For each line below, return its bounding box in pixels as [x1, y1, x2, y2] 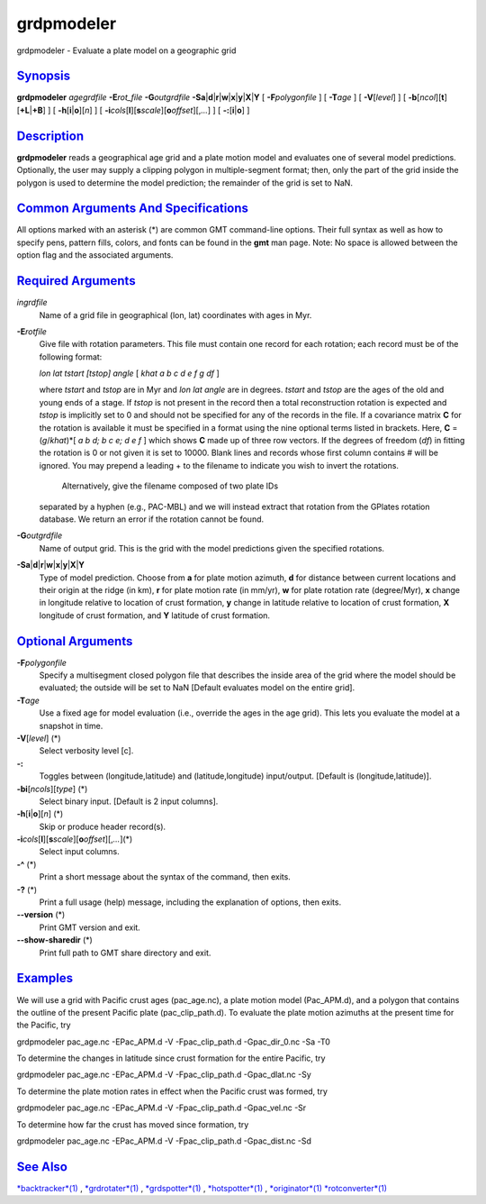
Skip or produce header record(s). [39, 821, 166, 832]
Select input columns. [39, 846, 121, 857]
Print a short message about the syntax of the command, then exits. [39, 871, 292, 882]
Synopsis [16, 68, 71, 84]
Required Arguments [16, 273, 136, 288]
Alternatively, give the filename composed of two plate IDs [61, 480, 279, 491]
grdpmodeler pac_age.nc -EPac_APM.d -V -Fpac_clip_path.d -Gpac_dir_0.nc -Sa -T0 [16, 1036, 330, 1047]
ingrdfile [16, 297, 48, 308]
